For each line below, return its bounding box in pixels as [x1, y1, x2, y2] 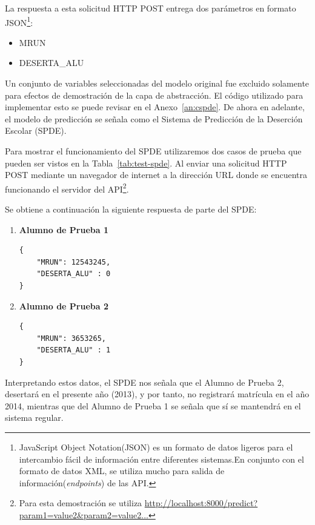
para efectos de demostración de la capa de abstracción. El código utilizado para [5, 88, 303, 101]
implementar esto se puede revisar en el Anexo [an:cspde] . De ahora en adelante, [5, 101, 305, 113]
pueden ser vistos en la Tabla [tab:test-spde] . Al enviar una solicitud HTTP [5, 156, 287, 169]
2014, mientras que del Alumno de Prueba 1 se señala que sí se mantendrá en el [5, 399, 301, 412]
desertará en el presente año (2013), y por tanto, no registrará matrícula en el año [5, 388, 310, 400]
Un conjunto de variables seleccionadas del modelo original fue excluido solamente [5, 77, 310, 90]
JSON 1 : [5, 14, 33, 28]
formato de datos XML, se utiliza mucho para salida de [19, 464, 225, 477]
